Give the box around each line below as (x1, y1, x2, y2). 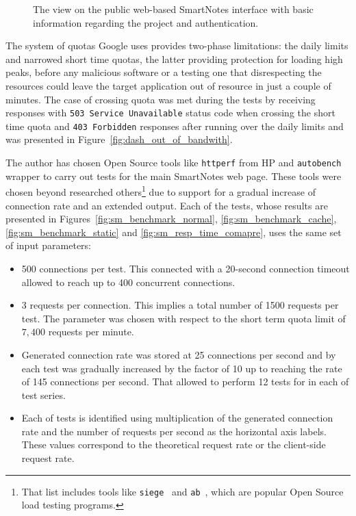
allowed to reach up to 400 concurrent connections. (21, 274, 236, 289)
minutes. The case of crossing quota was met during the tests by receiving (5, 92, 316, 106)
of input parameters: (5, 238, 92, 253)
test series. (21, 387, 66, 402)
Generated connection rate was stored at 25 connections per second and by (21, 347, 336, 361)
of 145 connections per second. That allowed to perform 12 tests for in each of (21, 374, 349, 389)
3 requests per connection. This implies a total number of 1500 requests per (21, 298, 339, 312)
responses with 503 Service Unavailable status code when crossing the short (5, 105, 335, 120)
